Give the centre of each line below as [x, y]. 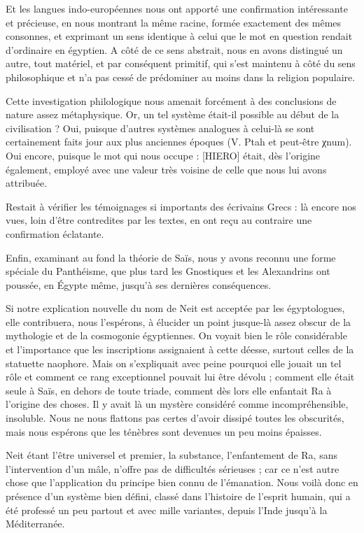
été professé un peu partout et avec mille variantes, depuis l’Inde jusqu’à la [167, 510]
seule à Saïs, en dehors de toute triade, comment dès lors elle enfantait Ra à [169, 390]
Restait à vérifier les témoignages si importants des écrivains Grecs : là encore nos [181, 206]
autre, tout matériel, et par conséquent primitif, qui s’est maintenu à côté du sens [181, 63]
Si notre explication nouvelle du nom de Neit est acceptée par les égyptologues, [175, 308]
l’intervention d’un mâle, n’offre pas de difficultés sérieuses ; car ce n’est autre [173, 468]
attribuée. [27, 183]
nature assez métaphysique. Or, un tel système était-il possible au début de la [173, 114]
